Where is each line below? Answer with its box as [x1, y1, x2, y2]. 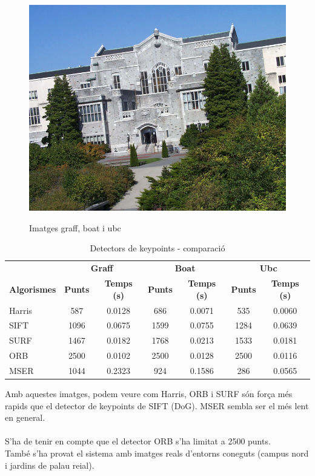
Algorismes [9, 282, 56, 295]
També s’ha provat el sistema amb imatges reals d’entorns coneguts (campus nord [5, 446, 309, 459]
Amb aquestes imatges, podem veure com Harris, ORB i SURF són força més [5, 387, 293, 399]
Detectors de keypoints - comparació [90, 242, 225, 254]
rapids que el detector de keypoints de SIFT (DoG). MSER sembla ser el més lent [5, 399, 309, 412]
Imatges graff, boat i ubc [29, 221, 121, 234]
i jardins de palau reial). [5, 458, 94, 471]
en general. [5, 411, 45, 424]
